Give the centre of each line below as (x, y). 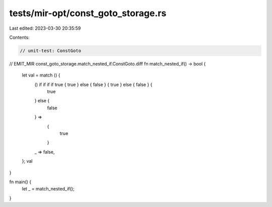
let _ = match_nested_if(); (48, 189)
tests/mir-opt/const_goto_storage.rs (88, 13)
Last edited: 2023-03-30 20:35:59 (45, 28)
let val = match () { (41, 75)
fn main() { (20, 182)
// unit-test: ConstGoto (51, 51)
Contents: (19, 37)
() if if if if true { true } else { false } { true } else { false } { (93, 84)
